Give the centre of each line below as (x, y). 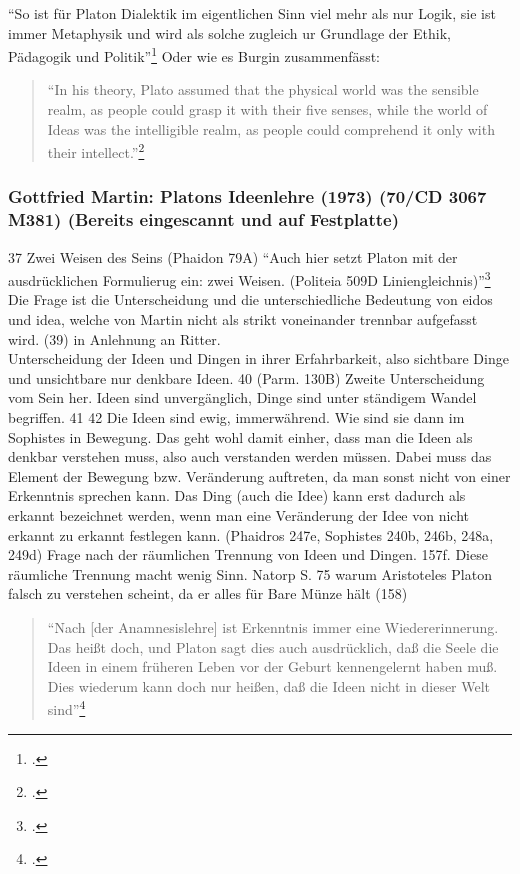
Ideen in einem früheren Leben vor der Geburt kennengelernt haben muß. (272, 666)
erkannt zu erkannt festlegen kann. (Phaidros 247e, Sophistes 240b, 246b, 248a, (251, 534)
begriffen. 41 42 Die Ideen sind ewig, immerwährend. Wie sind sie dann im (236, 417)
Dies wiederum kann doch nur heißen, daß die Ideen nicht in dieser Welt (269, 685)
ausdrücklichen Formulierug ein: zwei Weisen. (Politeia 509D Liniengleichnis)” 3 (249, 278)
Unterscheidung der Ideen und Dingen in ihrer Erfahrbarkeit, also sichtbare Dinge (258, 358)
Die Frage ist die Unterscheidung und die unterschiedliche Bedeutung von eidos (250, 299)
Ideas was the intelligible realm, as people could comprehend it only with (271, 128)
